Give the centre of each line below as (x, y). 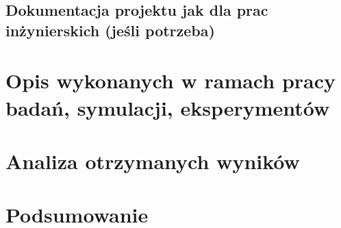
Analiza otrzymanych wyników (153, 161)
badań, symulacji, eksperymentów (168, 107)
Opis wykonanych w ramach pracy (171, 80)
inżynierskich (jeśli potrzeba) (110, 30)
